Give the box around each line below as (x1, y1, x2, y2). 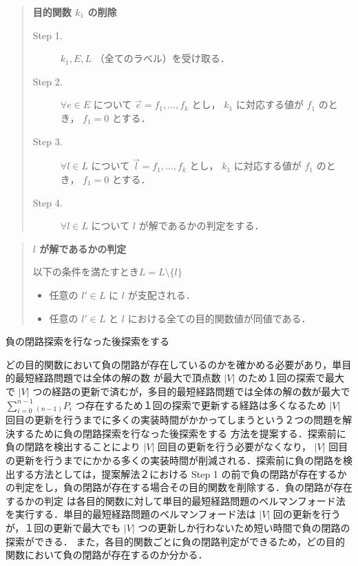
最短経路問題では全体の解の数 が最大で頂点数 (14, 370, 221, 385)
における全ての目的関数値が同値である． (127, 311, 311, 325)
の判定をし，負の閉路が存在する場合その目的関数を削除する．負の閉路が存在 (6, 480, 352, 494)
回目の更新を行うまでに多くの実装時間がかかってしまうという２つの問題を (6, 412, 343, 427)
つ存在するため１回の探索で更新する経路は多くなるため (75, 397, 326, 412)
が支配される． (127, 287, 196, 302)
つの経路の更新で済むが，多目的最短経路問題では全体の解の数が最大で (32, 384, 350, 398)
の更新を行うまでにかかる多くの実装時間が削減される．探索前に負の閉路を (6, 453, 343, 468)
